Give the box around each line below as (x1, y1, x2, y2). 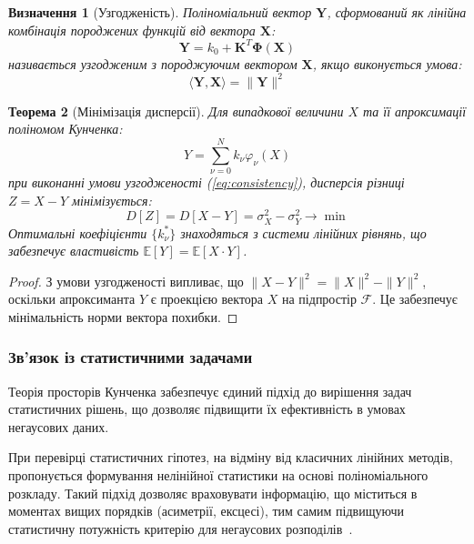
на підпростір (282, 289, 357, 308)
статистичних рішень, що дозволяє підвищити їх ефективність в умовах (8, 399, 406, 418)
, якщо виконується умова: (312, 54, 462, 73)
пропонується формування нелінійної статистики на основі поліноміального (8, 466, 429, 485)
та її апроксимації (363, 101, 467, 120)
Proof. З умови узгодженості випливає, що (8, 271, 244, 290)
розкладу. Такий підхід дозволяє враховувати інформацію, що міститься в (8, 483, 418, 502)
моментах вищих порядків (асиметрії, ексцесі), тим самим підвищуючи (8, 501, 404, 520)
